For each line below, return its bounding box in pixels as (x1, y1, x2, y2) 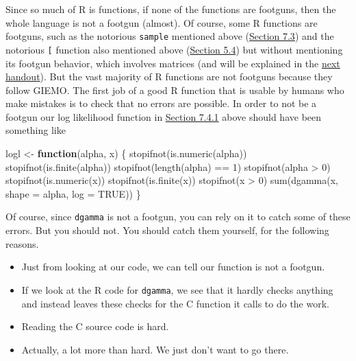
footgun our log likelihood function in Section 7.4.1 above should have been (5, 109, 322, 124)
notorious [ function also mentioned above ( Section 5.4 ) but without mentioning (5, 42, 343, 56)
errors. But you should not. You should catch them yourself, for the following (5, 223, 329, 237)
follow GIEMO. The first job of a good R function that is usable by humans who (5, 82, 344, 97)
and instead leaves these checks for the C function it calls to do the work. (21, 296, 329, 310)
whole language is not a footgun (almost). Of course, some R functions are (5, 15, 318, 30)
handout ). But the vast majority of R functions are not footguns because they (5, 69, 333, 84)
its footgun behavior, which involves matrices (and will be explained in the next (5, 56, 340, 70)
